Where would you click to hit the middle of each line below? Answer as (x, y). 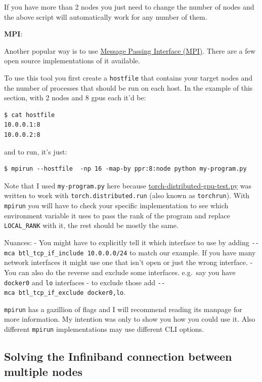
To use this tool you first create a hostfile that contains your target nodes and (128, 77)
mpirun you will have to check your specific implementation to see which (116, 205)
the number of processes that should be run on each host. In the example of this (128, 87)
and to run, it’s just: (36, 151)
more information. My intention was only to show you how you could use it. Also (130, 319)
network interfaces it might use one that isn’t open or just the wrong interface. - (128, 262)
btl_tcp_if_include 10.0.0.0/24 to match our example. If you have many (137, 252)
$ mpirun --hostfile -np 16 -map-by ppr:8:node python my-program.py (125, 169)
